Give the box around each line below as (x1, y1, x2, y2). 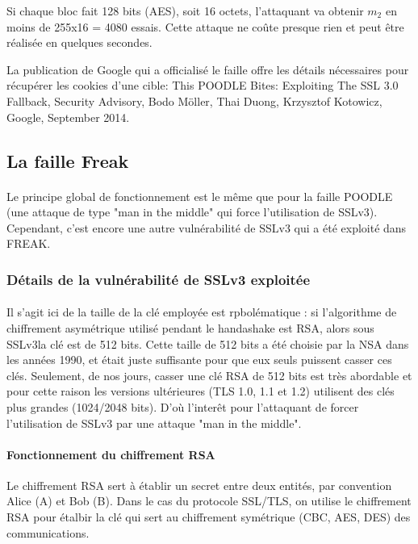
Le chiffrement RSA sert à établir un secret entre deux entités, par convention (6, 476, 392, 493)
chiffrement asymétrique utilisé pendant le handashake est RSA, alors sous (6, 319, 374, 336)
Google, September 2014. (6, 108, 130, 125)
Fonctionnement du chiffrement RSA (6, 446, 215, 462)
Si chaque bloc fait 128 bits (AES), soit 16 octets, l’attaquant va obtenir (6, 2, 364, 19)
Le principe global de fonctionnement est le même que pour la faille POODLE (6, 187, 393, 204)
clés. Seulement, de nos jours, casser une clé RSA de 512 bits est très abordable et (6, 366, 412, 383)
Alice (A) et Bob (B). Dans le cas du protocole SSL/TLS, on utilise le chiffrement (6, 492, 412, 509)
